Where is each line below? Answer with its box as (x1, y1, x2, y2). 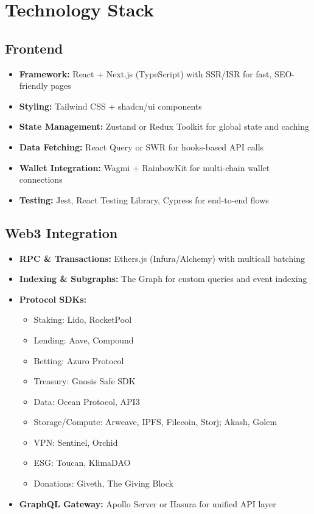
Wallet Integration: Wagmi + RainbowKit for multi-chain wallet (19, 161, 270, 174)
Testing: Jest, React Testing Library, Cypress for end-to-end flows (19, 193, 269, 206)
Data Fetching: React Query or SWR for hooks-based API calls (19, 140, 264, 153)
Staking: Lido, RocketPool (33, 313, 132, 326)
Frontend (5, 38, 63, 57)
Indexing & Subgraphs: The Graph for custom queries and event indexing (19, 272, 307, 285)
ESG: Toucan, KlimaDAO (33, 456, 131, 469)
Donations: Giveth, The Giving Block (33, 477, 173, 490)
